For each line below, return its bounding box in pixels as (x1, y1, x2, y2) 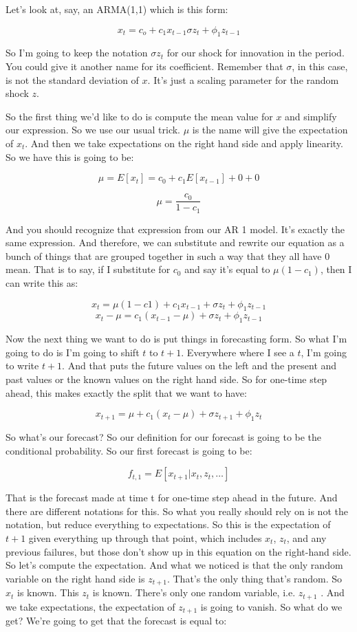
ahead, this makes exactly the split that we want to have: (6, 385, 247, 400)
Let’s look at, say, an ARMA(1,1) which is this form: (6, 2, 228, 16)
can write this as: (6, 276, 78, 290)
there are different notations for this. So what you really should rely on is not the (6, 503, 348, 518)
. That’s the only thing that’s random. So (166, 571, 343, 585)
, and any (286, 530, 327, 545)
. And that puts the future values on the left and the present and (62, 358, 337, 373)
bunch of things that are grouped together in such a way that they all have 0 (6, 248, 330, 263)
